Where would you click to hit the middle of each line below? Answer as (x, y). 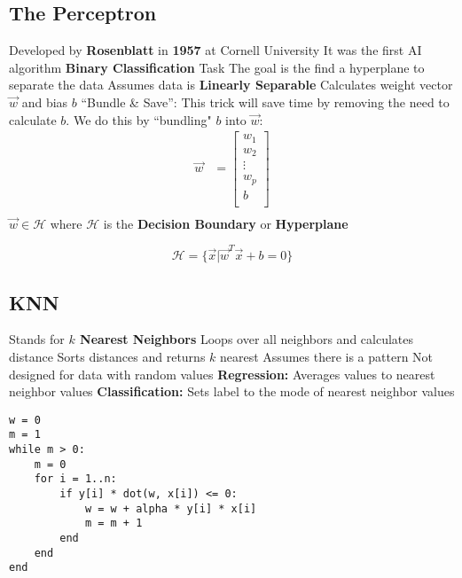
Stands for (37, 339)
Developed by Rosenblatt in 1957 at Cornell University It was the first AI (215, 50)
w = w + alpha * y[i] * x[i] (171, 508)
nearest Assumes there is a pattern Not (327, 356)
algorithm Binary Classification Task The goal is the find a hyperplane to (217, 67)
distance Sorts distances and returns (107, 356)
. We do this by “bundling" (139, 119)
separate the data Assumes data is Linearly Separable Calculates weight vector (231, 85)
